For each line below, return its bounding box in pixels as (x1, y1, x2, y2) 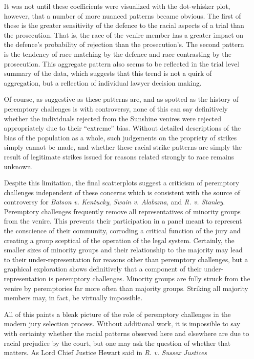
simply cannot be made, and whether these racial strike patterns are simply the (4, 142, 242, 152)
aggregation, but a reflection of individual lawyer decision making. (4, 77, 202, 88)
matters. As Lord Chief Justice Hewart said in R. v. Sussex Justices (4, 347, 207, 358)
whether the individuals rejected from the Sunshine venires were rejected (4, 113, 221, 123)
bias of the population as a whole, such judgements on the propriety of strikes (4, 132, 237, 142)
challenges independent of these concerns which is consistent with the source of (4, 187, 240, 197)
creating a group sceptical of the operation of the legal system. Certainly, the (4, 235, 234, 245)
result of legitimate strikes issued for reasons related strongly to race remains (4, 151, 234, 161)
